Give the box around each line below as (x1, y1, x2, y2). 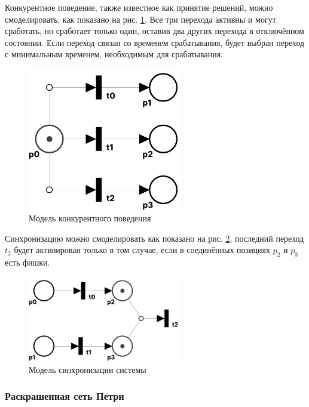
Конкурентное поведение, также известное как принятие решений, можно (5, 1, 273, 13)
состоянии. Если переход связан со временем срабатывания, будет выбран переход (5, 36, 305, 48)
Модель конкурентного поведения (29, 212, 151, 224)
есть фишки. (5, 256, 50, 269)
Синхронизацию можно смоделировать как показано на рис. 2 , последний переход (5, 232, 304, 244)
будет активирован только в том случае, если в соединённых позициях (14, 243, 271, 256)
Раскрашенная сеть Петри (5, 388, 124, 403)
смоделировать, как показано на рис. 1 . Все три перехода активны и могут (5, 13, 276, 25)
